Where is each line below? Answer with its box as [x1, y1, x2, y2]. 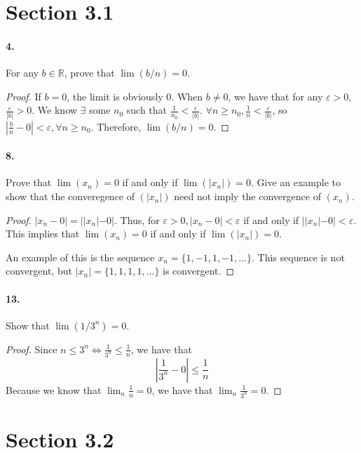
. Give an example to [250, 175, 341, 190]
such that [126, 103, 168, 117]
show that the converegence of [6, 189, 135, 204]
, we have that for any [228, 88, 323, 103]
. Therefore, [90, 119, 141, 133]
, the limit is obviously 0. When [67, 88, 203, 103]
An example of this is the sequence [6, 249, 155, 264]
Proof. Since [6, 341, 57, 356]
